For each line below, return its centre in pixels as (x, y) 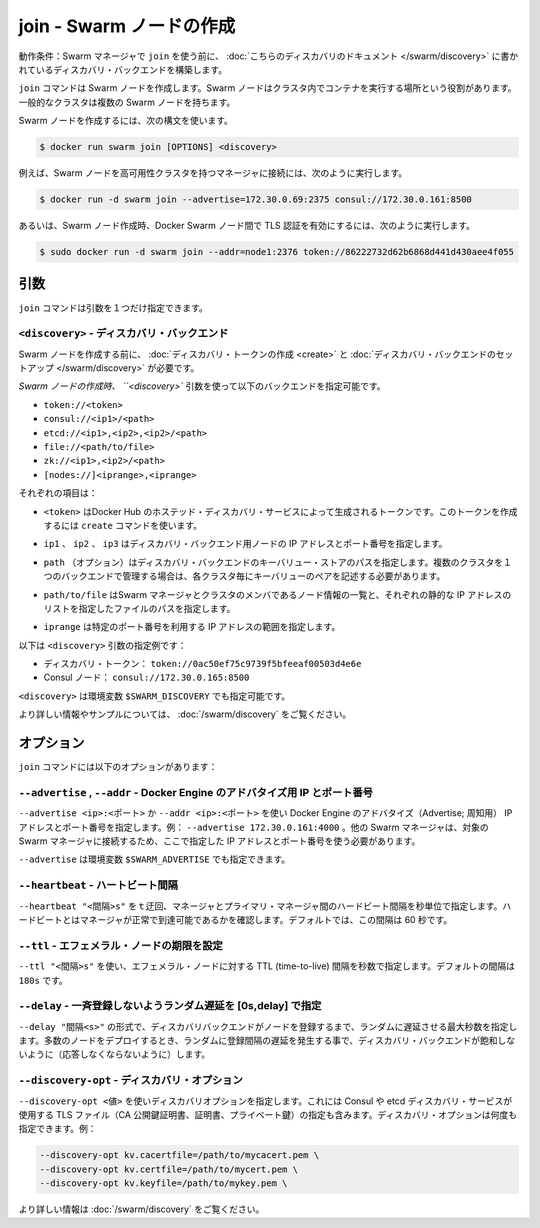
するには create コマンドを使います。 (123, 525)
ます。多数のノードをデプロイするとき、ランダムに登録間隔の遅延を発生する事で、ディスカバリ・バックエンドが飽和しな (267, 1041)
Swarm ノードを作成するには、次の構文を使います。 (126, 121)
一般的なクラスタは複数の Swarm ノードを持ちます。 (127, 102)
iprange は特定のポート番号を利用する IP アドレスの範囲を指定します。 (192, 627)
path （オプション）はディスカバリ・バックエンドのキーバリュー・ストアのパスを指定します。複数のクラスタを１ (277, 562)
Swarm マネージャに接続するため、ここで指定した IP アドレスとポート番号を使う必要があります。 (219, 841)
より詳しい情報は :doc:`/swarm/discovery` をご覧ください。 (141, 1209)
